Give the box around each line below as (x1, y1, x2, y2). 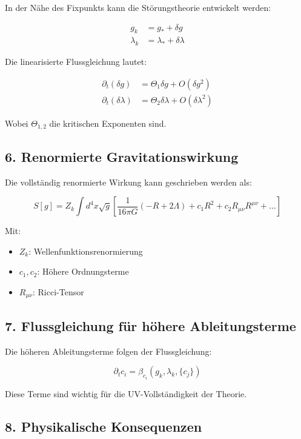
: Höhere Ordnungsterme (37, 265, 129, 278)
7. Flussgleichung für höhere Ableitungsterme (5, 316, 296, 335)
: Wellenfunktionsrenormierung (28, 244, 143, 257)
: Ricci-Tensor (32, 285, 84, 298)
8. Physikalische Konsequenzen (5, 417, 202, 435)
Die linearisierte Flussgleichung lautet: (5, 55, 147, 68)
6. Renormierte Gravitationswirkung (5, 147, 239, 166)
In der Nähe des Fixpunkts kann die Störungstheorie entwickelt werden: (5, 1, 271, 13)
